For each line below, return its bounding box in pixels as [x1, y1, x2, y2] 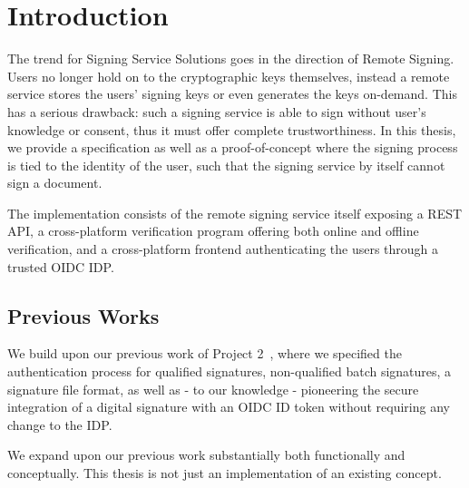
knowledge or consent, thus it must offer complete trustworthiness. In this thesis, [7, 120, 456, 139]
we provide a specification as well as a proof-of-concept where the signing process [7, 138, 458, 157]
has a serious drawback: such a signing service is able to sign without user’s [7, 102, 426, 121]
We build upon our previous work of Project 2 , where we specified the [7, 344, 402, 363]
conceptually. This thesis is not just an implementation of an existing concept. [7, 464, 442, 483]
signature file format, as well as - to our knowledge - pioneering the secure [7, 379, 419, 398]
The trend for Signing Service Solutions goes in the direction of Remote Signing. [7, 49, 454, 68]
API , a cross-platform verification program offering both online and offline [7, 221, 419, 240]
